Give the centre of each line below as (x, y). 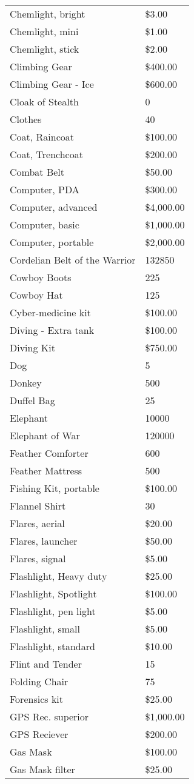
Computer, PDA (45, 189)
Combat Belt (37, 172)
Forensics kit (37, 699)
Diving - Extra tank (52, 330)
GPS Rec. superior (49, 716)
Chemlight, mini (44, 31)
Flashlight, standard (52, 646)
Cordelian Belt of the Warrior (73, 260)
